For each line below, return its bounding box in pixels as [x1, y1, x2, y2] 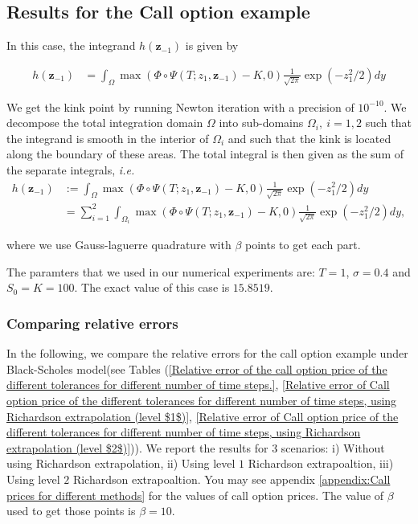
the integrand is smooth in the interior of [6, 129, 209, 146]
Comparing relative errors [6, 313, 178, 333]
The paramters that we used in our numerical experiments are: [6, 263, 315, 280]
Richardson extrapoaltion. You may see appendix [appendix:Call [72, 470, 391, 487]
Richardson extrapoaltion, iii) [248, 455, 394, 472]
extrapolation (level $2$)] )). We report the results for [6, 439, 268, 456]
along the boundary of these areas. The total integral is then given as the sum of [6, 145, 404, 162]
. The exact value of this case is [74, 279, 230, 296]
